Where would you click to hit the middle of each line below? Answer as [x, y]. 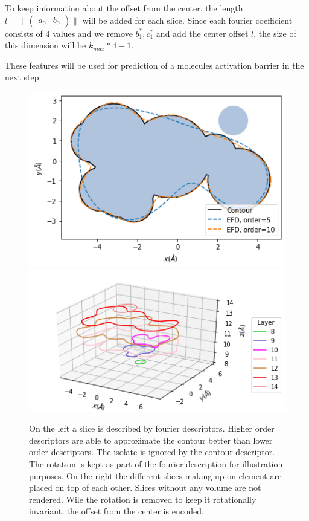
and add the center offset [202, 33]
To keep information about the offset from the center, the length [124, 8]
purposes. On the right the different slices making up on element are [155, 475]
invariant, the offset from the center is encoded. [116, 511]
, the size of [275, 33]
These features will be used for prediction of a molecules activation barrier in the [154, 65]
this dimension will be [46, 45]
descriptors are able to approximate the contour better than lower [151, 440]
